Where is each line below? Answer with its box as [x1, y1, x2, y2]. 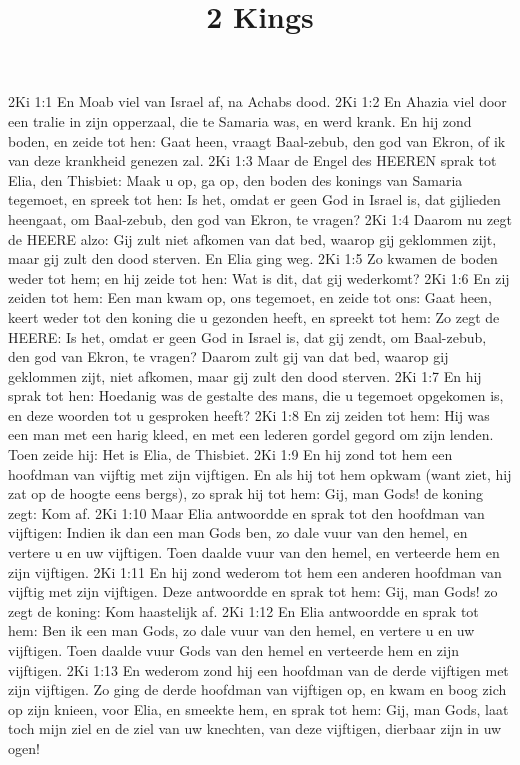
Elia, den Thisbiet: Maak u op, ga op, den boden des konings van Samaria [8, 169, 463, 190]
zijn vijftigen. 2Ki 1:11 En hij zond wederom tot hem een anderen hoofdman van [8, 561, 502, 582]
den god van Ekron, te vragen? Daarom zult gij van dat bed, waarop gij [8, 346, 449, 367]
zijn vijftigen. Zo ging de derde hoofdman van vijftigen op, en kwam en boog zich [8, 679, 507, 700]
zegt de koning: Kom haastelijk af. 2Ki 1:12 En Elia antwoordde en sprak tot [8, 600, 479, 621]
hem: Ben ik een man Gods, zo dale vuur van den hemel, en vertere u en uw [8, 620, 475, 641]
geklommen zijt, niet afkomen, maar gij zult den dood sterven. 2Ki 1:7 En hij [8, 365, 482, 386]
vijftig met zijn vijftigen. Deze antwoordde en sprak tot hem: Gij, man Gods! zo [8, 581, 498, 602]
